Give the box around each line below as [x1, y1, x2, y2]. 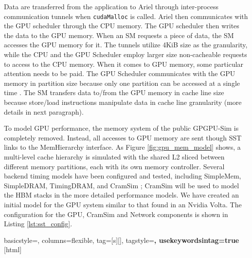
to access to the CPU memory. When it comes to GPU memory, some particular [4, 59, 244, 69]
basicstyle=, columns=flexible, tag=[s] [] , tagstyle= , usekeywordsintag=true [4, 235, 239, 245]
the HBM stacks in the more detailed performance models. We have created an [4, 190, 239, 200]
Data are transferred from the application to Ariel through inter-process [4, 1, 219, 11]
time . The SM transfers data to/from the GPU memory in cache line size [4, 87, 224, 98]
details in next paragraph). [4, 106, 84, 117]
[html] [4, 244, 22, 255]
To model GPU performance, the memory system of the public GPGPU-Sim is [4, 123, 239, 133]
